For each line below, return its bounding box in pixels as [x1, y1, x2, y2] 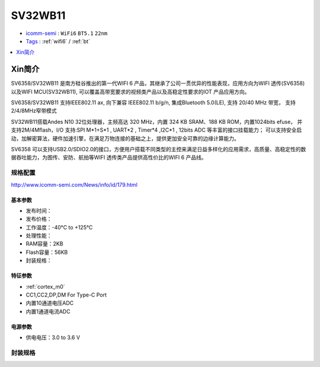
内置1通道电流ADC [25, 308, 71, 315]
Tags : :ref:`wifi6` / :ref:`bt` [25, 37, 90, 44]
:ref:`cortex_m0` [25, 283, 65, 290]
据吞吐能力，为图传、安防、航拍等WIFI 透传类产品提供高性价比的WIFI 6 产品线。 [11, 154, 207, 161]
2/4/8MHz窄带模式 [11, 107, 57, 114]
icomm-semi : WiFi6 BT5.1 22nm [25, 30, 108, 37]
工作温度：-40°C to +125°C [25, 224, 93, 231]
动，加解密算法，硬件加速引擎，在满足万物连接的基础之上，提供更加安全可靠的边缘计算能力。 [11, 135, 239, 142]
